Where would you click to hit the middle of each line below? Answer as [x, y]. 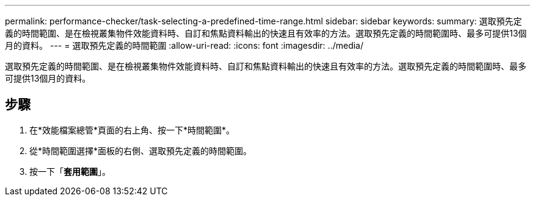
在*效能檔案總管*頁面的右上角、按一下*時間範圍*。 [132, 130]
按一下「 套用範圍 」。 [70, 171]
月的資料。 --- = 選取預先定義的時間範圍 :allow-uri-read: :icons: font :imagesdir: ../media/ [184, 45]
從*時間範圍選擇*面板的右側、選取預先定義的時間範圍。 [141, 150]
